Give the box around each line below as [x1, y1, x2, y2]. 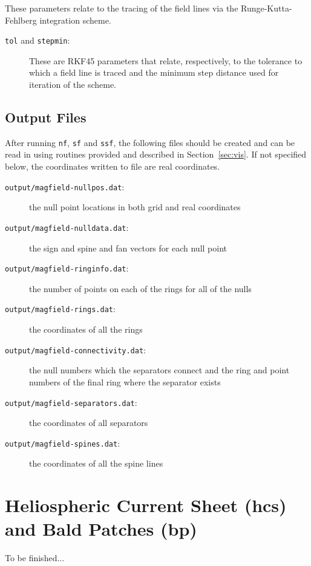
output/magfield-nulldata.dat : [5, 221, 129, 233]
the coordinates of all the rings [29, 323, 143, 336]
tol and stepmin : [5, 34, 70, 47]
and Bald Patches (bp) [5, 516, 197, 541]
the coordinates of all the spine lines [29, 457, 163, 470]
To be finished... [5, 551, 65, 564]
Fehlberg [5, 13, 37, 26]
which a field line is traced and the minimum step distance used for [29, 66, 279, 79]
